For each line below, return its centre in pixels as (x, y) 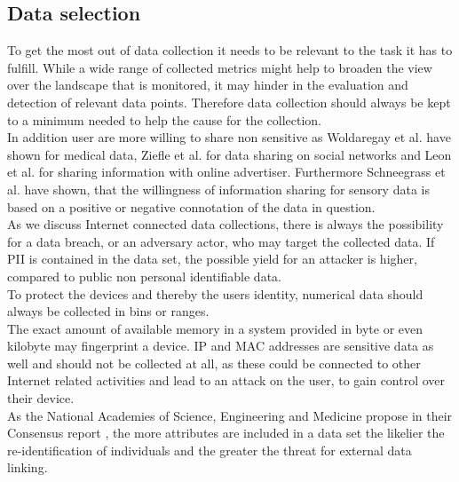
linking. (28, 467)
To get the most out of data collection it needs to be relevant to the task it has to (230, 50)
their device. (41, 398)
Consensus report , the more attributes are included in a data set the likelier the (226, 433)
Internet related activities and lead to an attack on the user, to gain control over (226, 380)
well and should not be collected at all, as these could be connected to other (214, 363)
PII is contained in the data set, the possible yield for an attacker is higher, (212, 259)
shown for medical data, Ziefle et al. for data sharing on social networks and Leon (229, 154)
